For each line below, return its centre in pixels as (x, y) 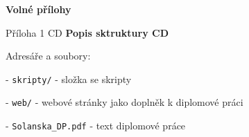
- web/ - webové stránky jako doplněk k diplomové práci (124, 102)
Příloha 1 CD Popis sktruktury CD (87, 32)
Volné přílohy (38, 9)
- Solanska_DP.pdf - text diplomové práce (96, 126)
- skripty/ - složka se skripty (69, 79)
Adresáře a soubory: (48, 56)
